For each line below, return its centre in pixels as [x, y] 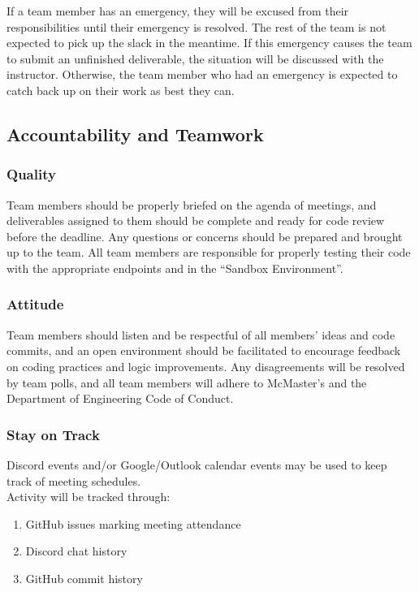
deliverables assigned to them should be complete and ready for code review [196, 220]
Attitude [35, 304]
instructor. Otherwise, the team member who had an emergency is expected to [202, 74]
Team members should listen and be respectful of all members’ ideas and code [201, 334]
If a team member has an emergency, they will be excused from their [178, 11]
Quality [31, 174]
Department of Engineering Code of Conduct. [120, 398]
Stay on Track [53, 434]
